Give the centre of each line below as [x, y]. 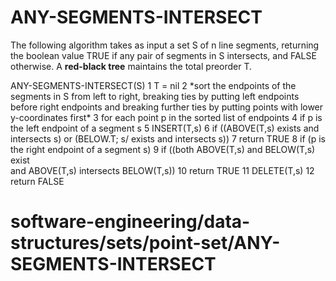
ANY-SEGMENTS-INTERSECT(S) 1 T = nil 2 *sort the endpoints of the [153, 85]
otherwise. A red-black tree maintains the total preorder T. [131, 66]
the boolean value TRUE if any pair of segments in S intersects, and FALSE [163, 55]
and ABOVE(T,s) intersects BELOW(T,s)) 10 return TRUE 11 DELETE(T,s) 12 [162, 170]
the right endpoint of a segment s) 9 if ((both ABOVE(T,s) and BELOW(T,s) [163, 149]
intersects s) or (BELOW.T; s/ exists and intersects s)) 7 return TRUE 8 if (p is [168, 138]
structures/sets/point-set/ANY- [145, 243]
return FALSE [37, 181]
